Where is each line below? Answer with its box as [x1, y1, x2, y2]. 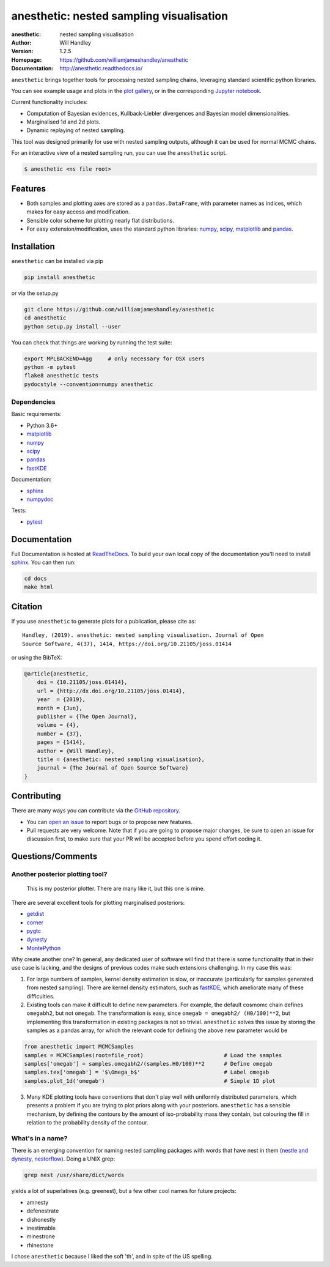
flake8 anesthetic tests [24, 372, 99, 379]
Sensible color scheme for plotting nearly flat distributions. [26, 217, 174, 224]
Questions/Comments [11, 851, 98, 862]
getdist [26, 910, 45, 918]
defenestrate [26, 1207, 59, 1214]
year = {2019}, [37, 696, 86, 703]
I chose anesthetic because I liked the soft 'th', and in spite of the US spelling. [11, 1253, 213, 1260]
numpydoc [26, 496, 54, 503]
